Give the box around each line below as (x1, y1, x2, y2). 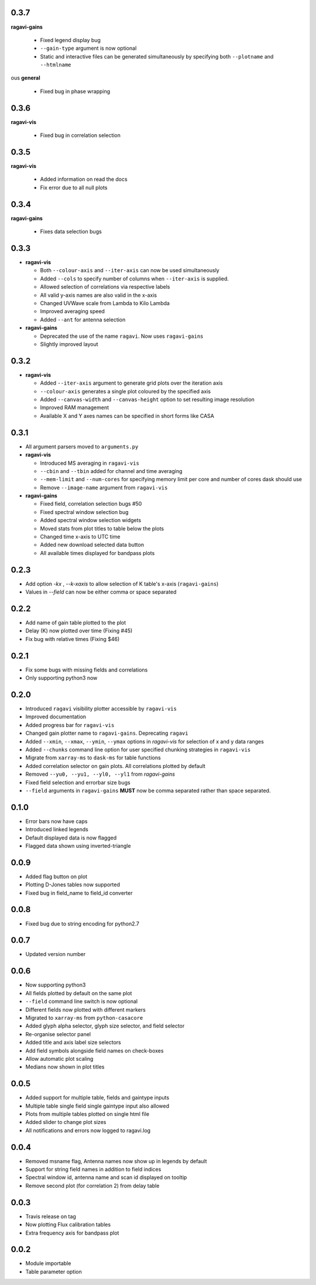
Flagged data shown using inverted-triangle (25, 842, 131, 849)
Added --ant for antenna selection (40, 316, 126, 323)
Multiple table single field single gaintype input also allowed (25, 1102, 170, 1109)
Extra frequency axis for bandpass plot (25, 1229, 119, 1236)
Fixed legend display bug (40, 36, 101, 43)
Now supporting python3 (25, 981, 86, 989)
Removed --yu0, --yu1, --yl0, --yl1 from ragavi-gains (25, 770, 176, 778)
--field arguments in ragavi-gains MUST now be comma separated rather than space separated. (25, 787, 271, 794)
